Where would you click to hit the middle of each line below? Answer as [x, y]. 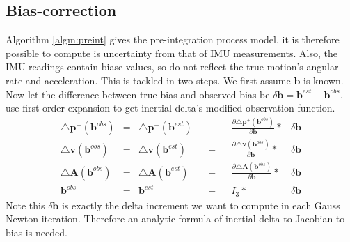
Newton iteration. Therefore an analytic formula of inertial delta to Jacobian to [175, 219]
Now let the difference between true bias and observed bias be [138, 94]
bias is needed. [37, 232]
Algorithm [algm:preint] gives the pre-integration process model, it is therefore [173, 39]
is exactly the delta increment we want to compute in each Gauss [201, 205]
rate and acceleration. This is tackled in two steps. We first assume [148, 80]
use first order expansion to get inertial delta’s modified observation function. [170, 108]
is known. [323, 80]
